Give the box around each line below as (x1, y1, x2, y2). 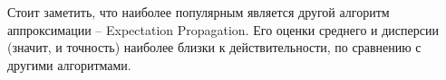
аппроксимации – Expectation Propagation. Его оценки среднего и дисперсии (7, 20, 439, 39)
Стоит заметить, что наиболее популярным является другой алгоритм (7, 3, 390, 21)
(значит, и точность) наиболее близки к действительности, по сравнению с (7, 38, 422, 57)
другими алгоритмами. (7, 55, 131, 74)
